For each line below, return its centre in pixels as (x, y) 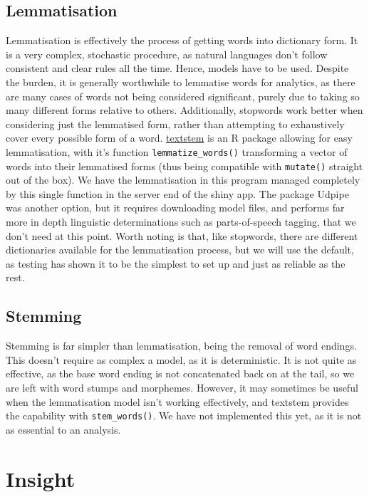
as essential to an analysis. (63, 429)
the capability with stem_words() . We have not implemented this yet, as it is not (184, 415)
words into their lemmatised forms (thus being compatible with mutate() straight (184, 166)
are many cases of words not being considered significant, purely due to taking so (183, 96)
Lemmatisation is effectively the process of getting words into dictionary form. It (182, 40)
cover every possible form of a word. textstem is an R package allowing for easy (179, 138)
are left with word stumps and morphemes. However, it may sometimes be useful (182, 387)
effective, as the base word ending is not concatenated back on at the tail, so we (180, 373)
